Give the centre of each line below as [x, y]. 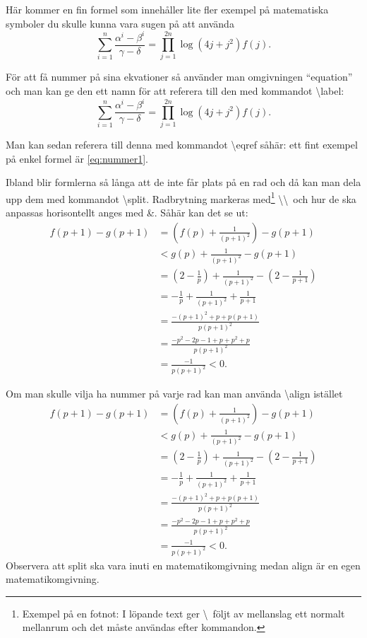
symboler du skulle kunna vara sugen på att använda [120, 23]
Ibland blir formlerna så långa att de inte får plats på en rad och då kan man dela [183, 182]
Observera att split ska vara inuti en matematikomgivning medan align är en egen [183, 565]
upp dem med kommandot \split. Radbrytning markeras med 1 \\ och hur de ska [181, 197]
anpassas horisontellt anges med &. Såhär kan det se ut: [127, 212]
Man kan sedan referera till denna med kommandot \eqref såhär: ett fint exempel [182, 144]
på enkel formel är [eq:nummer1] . [77, 158]
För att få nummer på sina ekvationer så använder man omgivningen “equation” [179, 77]
